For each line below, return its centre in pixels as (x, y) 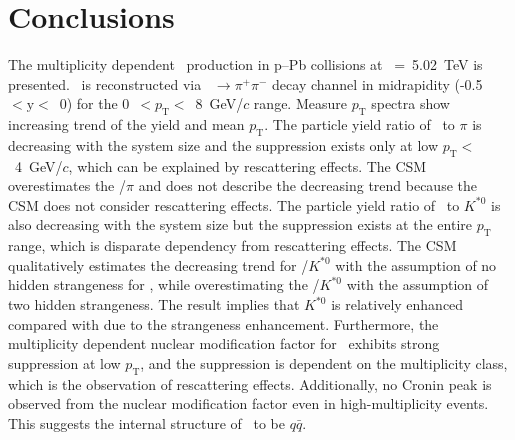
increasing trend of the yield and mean (126, 124)
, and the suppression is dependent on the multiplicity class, (324, 362)
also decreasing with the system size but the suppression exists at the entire (240, 224)
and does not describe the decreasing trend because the (307, 185)
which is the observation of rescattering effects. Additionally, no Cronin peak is (250, 383)
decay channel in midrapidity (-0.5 (377, 83)
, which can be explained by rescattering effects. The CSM (247, 165)
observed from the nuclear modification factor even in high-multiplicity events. (248, 403)
